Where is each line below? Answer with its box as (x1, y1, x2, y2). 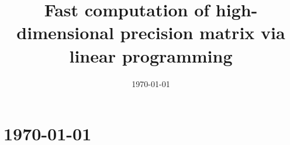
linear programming (69, 43, 233, 67)
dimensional (16, 20, 114, 44)
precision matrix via (120, 20, 285, 44)
